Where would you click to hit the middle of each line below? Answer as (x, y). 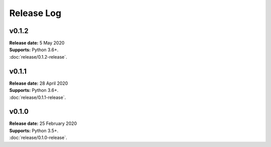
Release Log (35, 13)
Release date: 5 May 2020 (37, 43)
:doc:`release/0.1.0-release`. (38, 137)
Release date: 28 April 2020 (39, 83)
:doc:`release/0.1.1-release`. (38, 97)
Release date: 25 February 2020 (43, 123)
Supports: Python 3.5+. (34, 130)
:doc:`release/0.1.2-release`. (38, 57)
